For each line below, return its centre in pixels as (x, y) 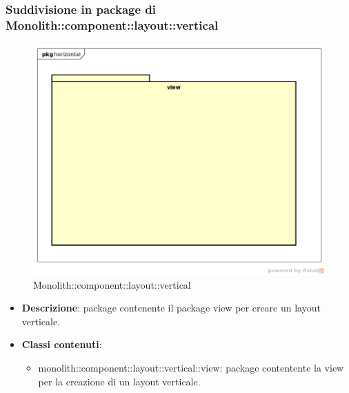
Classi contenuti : (62, 344)
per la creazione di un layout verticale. (119, 381)
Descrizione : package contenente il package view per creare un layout (171, 308)
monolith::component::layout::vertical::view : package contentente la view (191, 367)
